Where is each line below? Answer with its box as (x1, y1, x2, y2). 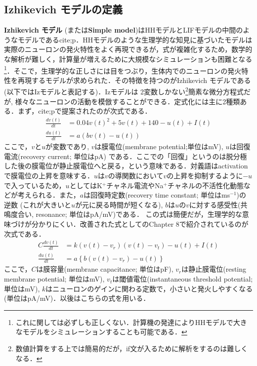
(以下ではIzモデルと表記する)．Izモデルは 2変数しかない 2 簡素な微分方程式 (4, 85, 244, 97)
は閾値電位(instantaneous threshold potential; (112, 274, 253, 284)
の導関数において (108, 170, 164, 180)
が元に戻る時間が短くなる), (75, 199, 163, 209)
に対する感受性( (189, 199, 241, 209)
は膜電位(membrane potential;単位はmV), (94, 141, 223, 152)
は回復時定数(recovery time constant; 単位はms (84, 190, 230, 200)
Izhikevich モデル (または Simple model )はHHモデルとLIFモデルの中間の (4, 25, 243, 35)
